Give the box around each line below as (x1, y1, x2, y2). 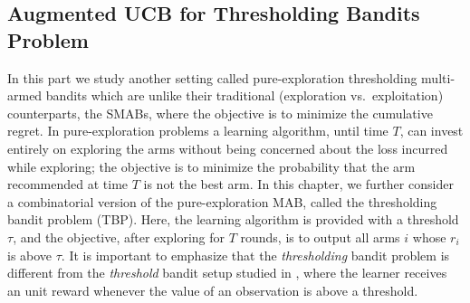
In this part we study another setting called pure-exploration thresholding (7, 68, 417, 87)
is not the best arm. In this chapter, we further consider (143, 175, 454, 194)
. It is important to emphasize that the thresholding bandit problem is (61, 245, 450, 264)
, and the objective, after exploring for (13, 227, 225, 246)
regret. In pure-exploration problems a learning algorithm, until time (7, 121, 388, 140)
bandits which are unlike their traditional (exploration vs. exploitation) (45, 86, 444, 105)
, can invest (399, 121, 464, 140)
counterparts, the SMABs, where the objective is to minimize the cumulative (7, 103, 433, 122)
